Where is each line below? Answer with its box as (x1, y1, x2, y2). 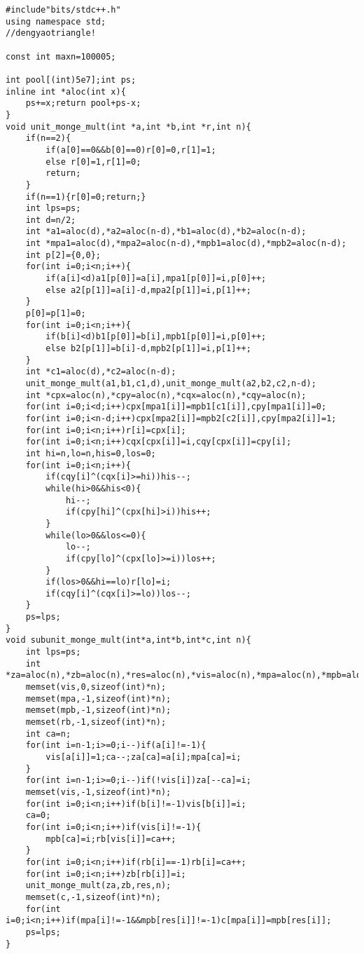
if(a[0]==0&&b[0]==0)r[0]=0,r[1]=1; (45, 144, 216, 155)
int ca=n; (25, 728, 71, 739)
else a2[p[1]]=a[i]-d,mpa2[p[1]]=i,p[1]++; (45, 285, 251, 295)
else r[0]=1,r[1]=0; (45, 156, 141, 167)
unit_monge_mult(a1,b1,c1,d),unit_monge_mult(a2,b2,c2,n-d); (25, 379, 316, 388)
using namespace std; (6, 16, 106, 27)
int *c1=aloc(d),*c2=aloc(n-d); (25, 367, 176, 377)
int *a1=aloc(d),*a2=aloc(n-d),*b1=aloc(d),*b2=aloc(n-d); (25, 226, 307, 237)
